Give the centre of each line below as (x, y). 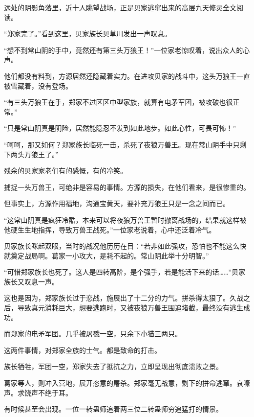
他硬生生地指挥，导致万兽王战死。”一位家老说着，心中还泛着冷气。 (110, 229)
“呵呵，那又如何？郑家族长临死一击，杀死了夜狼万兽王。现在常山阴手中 (118, 144)
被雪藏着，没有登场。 (38, 85)
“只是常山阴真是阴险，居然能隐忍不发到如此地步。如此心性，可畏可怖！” (120, 128)
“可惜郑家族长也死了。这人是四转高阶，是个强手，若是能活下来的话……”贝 (121, 272)
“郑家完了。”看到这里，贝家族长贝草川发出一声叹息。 (88, 34)
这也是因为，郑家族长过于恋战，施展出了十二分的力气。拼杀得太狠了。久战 (124, 298)
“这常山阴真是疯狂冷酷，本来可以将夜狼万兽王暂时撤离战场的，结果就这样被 (125, 220)
